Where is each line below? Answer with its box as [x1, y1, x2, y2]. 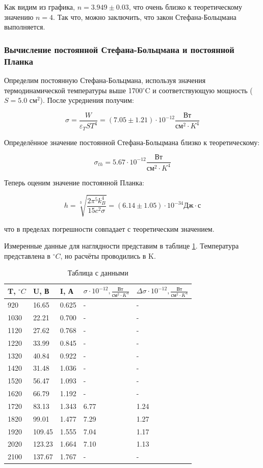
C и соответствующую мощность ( [145, 85, 253, 95]
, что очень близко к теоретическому [128, 2, 242, 12]
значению [4, 11, 34, 22]
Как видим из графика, [4, 2, 75, 12]
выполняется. [4, 21, 45, 32]
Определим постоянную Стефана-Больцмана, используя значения [4, 74, 206, 85]
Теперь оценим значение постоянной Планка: [4, 177, 144, 187]
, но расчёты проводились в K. [60, 250, 156, 261]
